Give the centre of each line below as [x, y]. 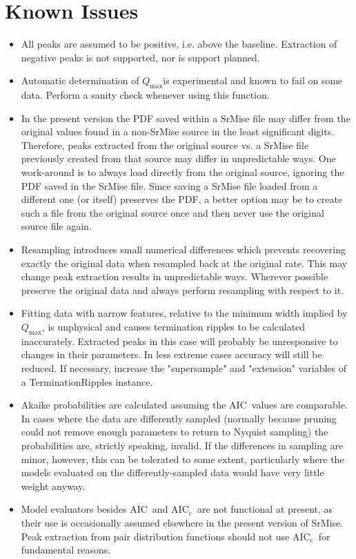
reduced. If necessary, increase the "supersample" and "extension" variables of [184, 368]
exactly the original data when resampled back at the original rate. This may [184, 263]
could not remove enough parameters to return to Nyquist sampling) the [175, 432]
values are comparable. [299, 405]
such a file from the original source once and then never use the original [172, 212]
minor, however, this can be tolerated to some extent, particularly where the [182, 459]
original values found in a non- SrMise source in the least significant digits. [178, 131]
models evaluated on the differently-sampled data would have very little [172, 472]
